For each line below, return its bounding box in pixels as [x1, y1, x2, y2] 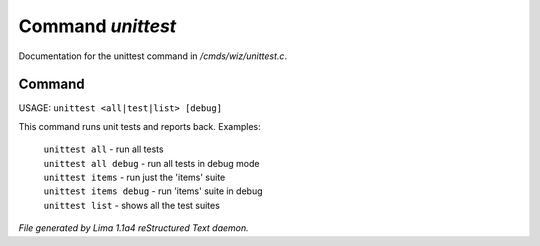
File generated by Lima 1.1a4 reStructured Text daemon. [18, 222, 249, 234]
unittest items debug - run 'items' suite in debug [43, 185, 264, 197]
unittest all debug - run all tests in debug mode [43, 157, 260, 169]
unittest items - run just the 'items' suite [43, 171, 226, 184]
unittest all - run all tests [43, 143, 164, 155]
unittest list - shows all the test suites [43, 199, 220, 211]
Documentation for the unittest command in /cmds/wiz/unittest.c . [18, 50, 288, 62]
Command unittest [18, 15, 177, 37]
